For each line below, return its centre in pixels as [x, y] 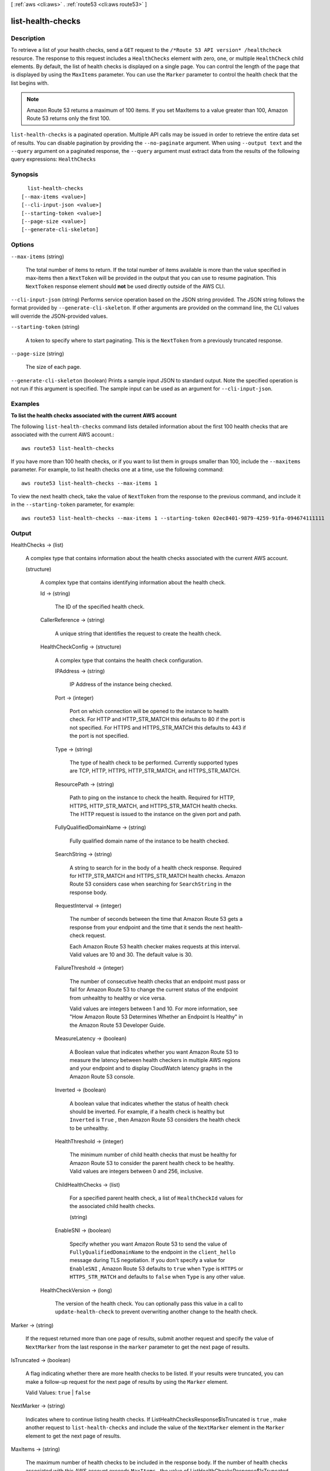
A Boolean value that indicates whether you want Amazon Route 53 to [154, 1052]
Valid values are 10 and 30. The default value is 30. [131, 955]
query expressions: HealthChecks [53, 159]
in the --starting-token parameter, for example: [73, 505]
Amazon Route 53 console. [102, 1076]
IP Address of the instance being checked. [121, 684]
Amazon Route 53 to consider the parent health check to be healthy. [152, 1163]
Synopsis [24, 175]
